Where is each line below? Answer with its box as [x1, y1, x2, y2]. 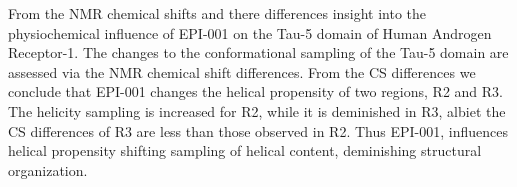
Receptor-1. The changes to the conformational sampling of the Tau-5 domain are [8, 42, 509, 63]
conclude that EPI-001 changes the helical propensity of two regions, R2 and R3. [8, 81, 503, 102]
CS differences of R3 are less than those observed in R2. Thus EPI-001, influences [8, 120, 508, 141]
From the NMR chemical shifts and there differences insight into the [8, 3, 427, 23]
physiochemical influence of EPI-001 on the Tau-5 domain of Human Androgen [8, 22, 492, 43]
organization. [8, 159, 88, 180]
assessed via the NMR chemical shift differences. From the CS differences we [8, 61, 476, 82]
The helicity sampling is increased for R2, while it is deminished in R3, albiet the [8, 100, 506, 121]
